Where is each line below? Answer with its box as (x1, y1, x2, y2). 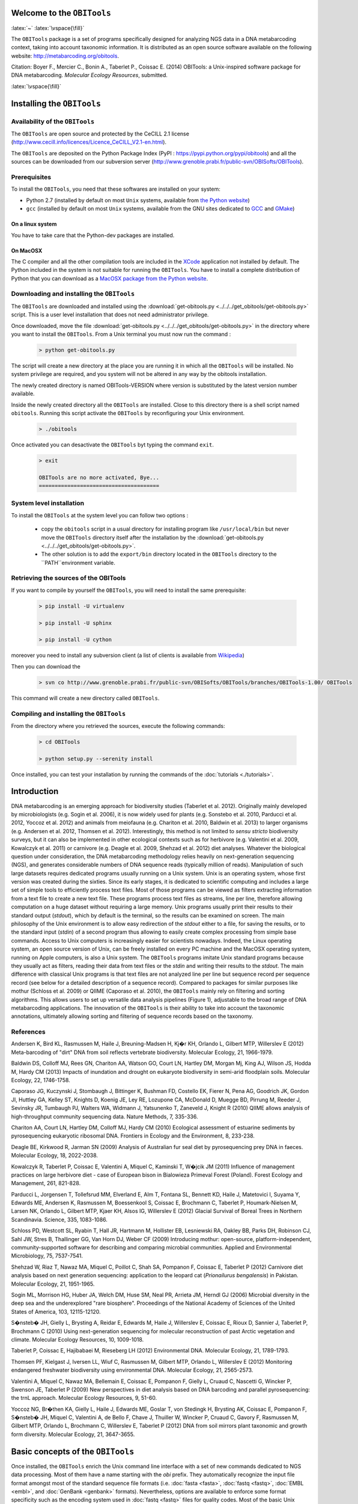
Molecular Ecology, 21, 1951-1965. (11, 1280, 95, 1287)
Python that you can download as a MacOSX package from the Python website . (11, 274, 208, 282)
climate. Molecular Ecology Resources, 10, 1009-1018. (11, 1336, 144, 1343)
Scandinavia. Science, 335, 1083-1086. (11, 1216, 108, 1223)
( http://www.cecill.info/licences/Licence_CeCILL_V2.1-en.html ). (11, 138, 167, 146)
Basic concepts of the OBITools (11, 1446, 135, 1456)
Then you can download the (11, 662, 80, 670)
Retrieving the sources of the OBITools (11, 574, 126, 582)
